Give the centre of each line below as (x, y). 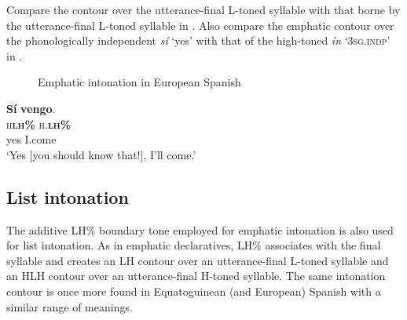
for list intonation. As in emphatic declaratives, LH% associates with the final (194, 245)
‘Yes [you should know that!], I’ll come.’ (101, 154)
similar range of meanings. (70, 306)
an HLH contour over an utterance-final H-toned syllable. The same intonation (196, 276)
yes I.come (31, 139)
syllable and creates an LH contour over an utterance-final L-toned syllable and (198, 260)
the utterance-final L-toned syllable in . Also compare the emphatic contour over (200, 25)
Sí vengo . (31, 108)
